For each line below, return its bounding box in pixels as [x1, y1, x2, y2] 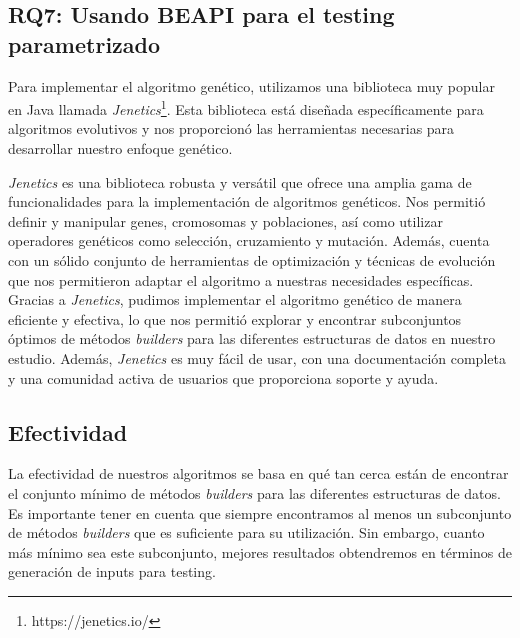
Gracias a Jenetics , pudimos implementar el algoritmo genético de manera [8, 289, 462, 310]
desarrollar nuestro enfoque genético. [8, 138, 233, 159]
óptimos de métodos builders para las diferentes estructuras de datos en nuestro [8, 328, 496, 349]
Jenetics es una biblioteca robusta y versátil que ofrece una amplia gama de [8, 171, 472, 192]
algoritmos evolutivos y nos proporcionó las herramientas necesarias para [8, 118, 455, 139]
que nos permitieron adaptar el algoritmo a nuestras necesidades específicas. [8, 269, 474, 290]
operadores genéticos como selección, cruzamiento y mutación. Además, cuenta [8, 230, 490, 251]
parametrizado [8, 28, 161, 59]
